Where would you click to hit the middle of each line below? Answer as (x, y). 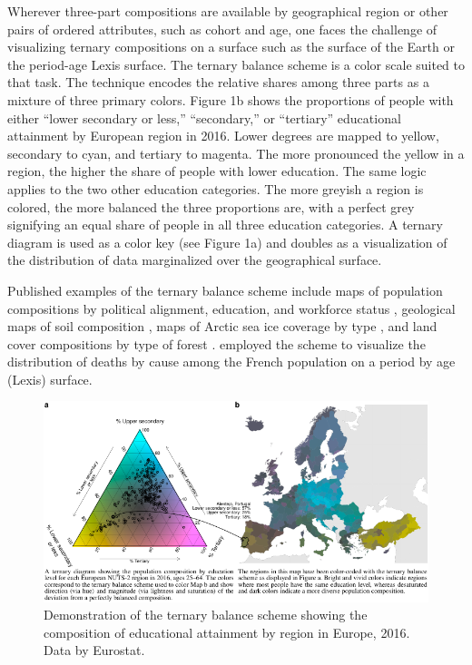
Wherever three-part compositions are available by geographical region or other (228, 11)
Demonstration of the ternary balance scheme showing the (206, 615)
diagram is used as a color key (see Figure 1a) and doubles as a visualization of (227, 242)
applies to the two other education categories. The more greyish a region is (216, 188)
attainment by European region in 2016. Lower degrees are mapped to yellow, (223, 136)
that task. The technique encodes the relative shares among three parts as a (218, 82)
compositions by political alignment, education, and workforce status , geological (231, 308)
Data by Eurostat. (94, 650)
